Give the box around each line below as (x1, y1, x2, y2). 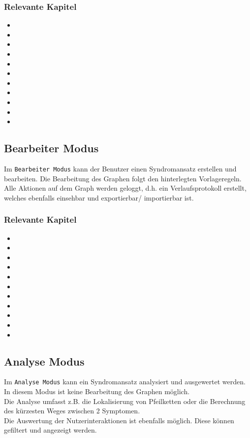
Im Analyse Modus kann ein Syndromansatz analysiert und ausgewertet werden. (4, 376, 246, 387)
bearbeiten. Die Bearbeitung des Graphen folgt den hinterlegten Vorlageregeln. (4, 173, 242, 183)
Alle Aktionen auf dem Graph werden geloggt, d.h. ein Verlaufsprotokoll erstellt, (4, 183, 247, 193)
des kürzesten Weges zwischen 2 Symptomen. (4, 405, 140, 416)
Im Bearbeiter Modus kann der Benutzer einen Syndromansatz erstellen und (4, 163, 237, 173)
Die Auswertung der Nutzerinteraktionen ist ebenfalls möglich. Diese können (4, 415, 234, 425)
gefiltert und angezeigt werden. (4, 425, 97, 435)
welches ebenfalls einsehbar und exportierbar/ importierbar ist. (4, 192, 194, 202)
